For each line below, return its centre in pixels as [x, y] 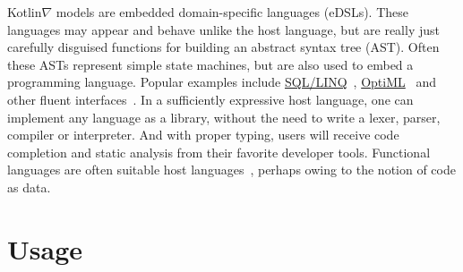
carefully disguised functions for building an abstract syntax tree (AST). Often [223, 47]
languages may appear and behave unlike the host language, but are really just [223, 29]
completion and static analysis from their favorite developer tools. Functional [219, 152]
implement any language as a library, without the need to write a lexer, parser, [224, 117]
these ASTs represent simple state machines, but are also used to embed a [210, 64]
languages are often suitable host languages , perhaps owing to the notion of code [231, 170]
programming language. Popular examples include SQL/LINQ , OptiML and [222, 82]
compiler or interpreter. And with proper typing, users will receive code [203, 135]
